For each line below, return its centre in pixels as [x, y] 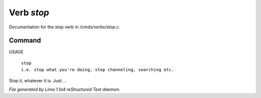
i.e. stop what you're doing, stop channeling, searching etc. [97, 70]
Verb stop [29, 12]
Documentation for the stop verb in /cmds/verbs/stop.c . [65, 27]
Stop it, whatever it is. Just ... [38, 80]
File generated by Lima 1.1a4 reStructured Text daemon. [65, 89]
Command [25, 41]
